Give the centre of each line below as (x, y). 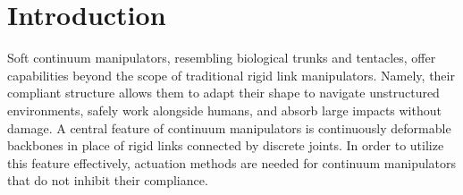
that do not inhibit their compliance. (108, 180)
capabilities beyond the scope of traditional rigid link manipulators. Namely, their (231, 75)
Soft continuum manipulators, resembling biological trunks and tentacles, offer (222, 58)
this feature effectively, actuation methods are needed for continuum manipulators (232, 162)
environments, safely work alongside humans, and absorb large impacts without (224, 110)
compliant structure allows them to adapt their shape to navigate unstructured (223, 93)
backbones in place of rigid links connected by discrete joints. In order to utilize (226, 145)
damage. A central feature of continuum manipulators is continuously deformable (229, 127)
